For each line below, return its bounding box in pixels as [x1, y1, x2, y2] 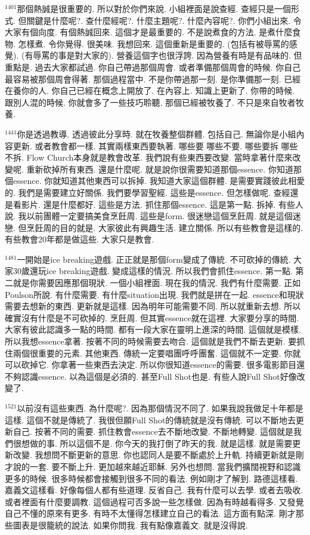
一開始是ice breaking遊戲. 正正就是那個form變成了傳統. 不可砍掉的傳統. [17, 253, 291, 265]
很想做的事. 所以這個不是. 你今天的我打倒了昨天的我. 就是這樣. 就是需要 [13, 436, 293, 449]
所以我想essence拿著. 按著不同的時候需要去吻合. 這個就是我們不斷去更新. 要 [5, 335, 297, 348]
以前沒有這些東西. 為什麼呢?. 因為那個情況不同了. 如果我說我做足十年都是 [17, 402, 303, 414]
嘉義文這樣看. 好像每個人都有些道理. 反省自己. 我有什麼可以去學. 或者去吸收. [5, 484, 303, 496]
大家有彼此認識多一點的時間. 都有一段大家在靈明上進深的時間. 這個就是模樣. [5, 323, 301, 336]
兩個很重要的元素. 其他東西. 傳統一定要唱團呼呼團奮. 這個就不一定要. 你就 [13, 346, 301, 359]
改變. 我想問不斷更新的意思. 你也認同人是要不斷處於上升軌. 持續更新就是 [13, 448, 296, 461]
